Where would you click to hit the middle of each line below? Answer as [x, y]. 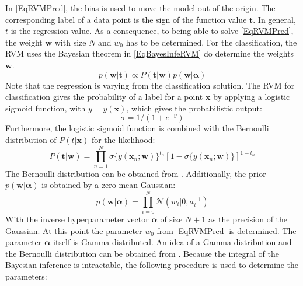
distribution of [31, 139]
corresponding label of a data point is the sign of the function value [126, 19]
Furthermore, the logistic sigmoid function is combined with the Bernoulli [137, 128]
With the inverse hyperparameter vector [77, 219]
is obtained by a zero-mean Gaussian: [109, 185]
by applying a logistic [252, 97]
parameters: [26, 276]
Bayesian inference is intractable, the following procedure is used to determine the [152, 265]
